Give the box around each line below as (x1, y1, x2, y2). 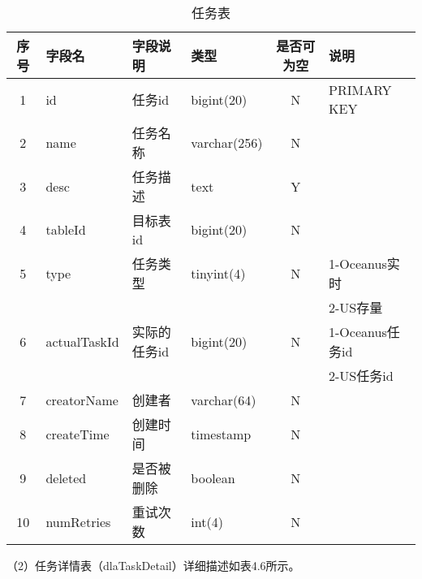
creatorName (45, 390, 118, 409)
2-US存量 (329, 298, 383, 317)
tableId (45, 220, 86, 239)
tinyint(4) (191, 263, 246, 283)
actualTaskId (45, 331, 119, 351)
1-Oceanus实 (329, 254, 400, 273)
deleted (45, 468, 87, 487)
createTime (45, 424, 110, 443)
